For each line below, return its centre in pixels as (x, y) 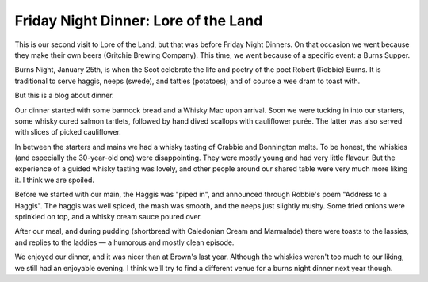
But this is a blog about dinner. (64, 96)
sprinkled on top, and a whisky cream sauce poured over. (108, 217)
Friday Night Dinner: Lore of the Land (139, 21)
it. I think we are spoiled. (54, 180)
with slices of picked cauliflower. (68, 132)
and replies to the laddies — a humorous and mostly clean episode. (124, 242)
